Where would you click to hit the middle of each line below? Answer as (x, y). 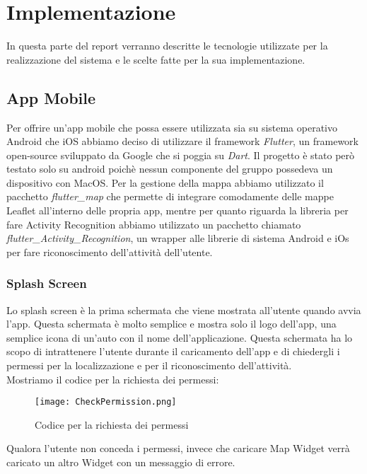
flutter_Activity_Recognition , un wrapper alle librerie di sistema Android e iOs (178, 238)
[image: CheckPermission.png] (106, 402)
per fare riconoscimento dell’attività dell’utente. (110, 252)
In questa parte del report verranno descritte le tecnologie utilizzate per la (167, 46)
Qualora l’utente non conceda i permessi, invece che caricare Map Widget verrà (178, 448)
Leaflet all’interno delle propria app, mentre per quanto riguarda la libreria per (177, 210)
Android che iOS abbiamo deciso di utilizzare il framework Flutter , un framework (182, 141)
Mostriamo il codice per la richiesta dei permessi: (113, 379)
